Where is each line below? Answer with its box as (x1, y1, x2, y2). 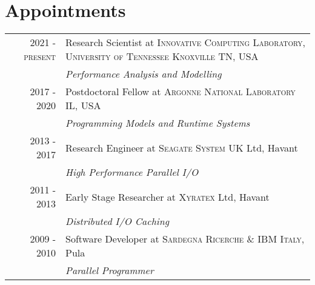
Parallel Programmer (65, 263, 154, 278)
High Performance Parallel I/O (65, 165, 199, 179)
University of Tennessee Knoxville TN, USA (65, 49, 259, 64)
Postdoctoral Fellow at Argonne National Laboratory (65, 84, 296, 99)
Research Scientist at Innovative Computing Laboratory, (65, 35, 305, 50)
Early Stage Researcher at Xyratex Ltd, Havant (65, 189, 270, 204)
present (24, 49, 56, 64)
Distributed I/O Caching (65, 214, 170, 229)
